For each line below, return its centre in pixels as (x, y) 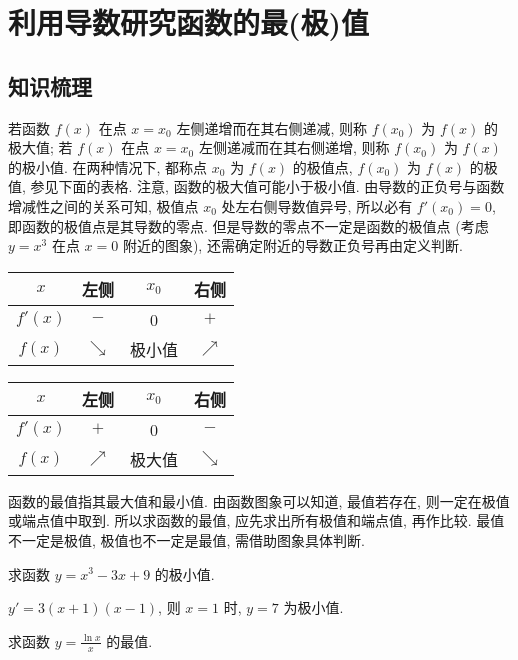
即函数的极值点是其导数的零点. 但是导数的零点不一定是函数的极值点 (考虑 (248, 225)
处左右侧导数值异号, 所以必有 (317, 205)
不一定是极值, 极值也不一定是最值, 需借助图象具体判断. (186, 539)
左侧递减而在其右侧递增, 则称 (294, 147)
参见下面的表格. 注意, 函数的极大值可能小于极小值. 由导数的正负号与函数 (267, 186)
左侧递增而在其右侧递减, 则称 (271, 127)
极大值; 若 (40, 147)
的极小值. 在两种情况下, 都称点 (108, 166)
